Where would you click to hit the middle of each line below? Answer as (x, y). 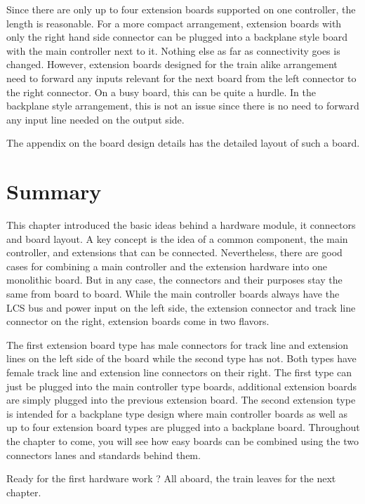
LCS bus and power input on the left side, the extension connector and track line (181, 307)
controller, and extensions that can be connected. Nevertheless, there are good (174, 252)
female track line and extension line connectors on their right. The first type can (179, 372)
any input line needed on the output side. (95, 119)
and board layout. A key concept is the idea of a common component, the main (177, 238)
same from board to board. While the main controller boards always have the (173, 294)
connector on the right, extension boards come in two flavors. (138, 321)
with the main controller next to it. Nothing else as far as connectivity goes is (173, 50)
